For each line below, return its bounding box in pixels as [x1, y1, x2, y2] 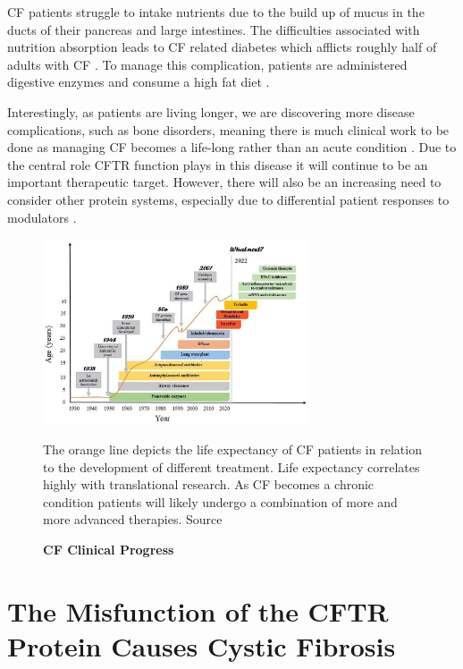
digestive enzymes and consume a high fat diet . [7, 72, 270, 91]
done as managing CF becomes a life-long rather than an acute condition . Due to [7, 138, 457, 157]
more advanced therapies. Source [43, 510, 223, 529]
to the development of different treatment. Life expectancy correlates [43, 457, 420, 476]
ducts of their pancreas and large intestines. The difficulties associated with [7, 20, 420, 38]
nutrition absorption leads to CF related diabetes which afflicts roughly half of [7, 38, 437, 56]
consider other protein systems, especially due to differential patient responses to [7, 190, 450, 208]
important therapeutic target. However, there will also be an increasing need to [7, 173, 442, 191]
